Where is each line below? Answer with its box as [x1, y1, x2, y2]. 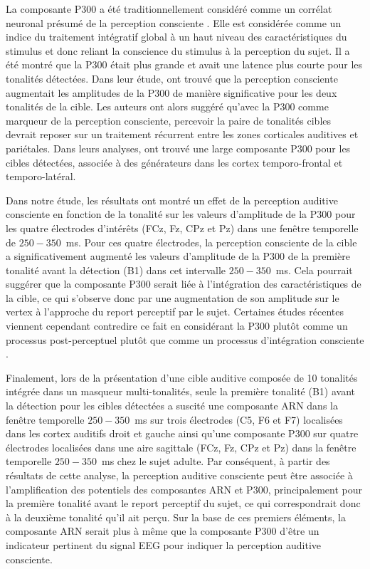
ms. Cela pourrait [275, 262, 353, 277]
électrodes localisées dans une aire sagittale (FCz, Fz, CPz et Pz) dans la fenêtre [6, 439, 356, 454]
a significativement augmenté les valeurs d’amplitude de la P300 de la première [6, 249, 350, 263]
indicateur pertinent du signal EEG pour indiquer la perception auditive [6, 537, 322, 552]
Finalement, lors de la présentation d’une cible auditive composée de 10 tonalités [6, 370, 358, 385]
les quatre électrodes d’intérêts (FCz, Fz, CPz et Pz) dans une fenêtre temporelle [6, 220, 359, 235]
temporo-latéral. [6, 169, 76, 184]
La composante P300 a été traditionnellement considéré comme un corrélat [6, 1, 332, 16]
